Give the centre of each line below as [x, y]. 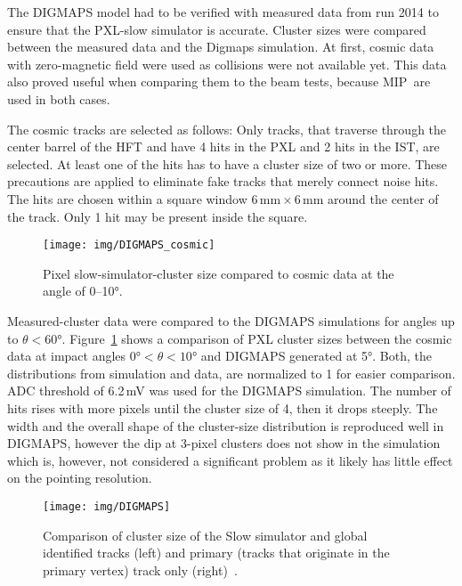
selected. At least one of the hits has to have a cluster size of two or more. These [227, 163]
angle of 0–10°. [83, 291]
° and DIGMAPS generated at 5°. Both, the [312, 356]
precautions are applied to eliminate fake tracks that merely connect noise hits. [223, 181]
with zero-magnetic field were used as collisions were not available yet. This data [227, 64]
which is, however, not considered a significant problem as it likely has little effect [230, 460]
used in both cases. [59, 98]
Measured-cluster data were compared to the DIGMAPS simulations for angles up [231, 320]
